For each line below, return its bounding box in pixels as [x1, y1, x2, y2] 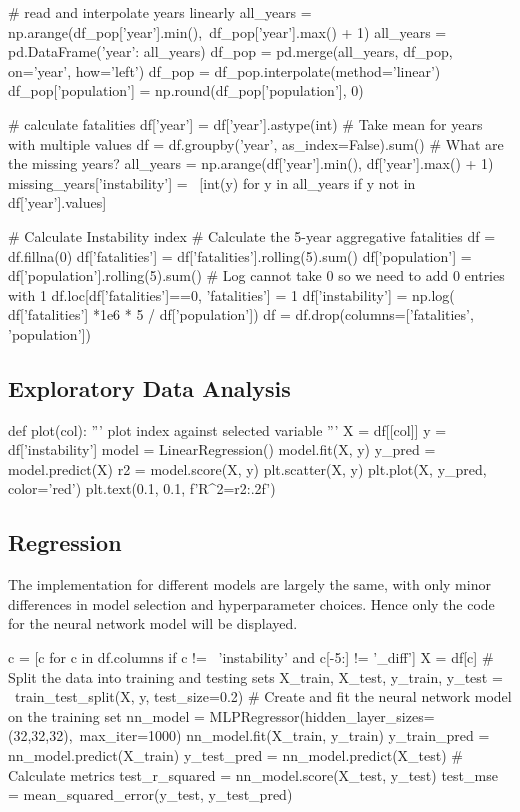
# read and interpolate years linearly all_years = [8, 2, 312, 22]
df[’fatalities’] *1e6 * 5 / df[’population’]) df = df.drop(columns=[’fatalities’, [8, 304, 474, 325]
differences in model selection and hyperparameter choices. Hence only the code [8, 593, 495, 614]
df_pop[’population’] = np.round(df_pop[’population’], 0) [8, 80, 364, 101]
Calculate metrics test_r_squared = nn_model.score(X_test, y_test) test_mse [8, 764, 498, 785]
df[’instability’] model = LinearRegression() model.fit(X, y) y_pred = [8, 439, 436, 460]
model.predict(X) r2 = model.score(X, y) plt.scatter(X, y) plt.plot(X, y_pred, [8, 458, 487, 479]
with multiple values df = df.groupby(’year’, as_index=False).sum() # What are [8, 133, 504, 154]
